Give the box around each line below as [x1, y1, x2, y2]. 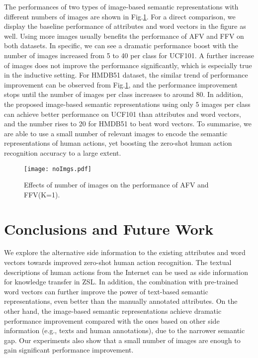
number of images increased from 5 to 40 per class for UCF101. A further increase [4, 50, 254, 60]
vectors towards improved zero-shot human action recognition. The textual [4, 257, 232, 268]
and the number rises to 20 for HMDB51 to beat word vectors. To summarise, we [4, 118, 252, 129]
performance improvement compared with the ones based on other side [4, 315, 220, 326]
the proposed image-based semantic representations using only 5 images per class [4, 98, 251, 109]
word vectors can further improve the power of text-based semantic [4, 286, 208, 296]
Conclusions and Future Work [4, 218, 214, 239]
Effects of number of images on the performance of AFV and [24, 179, 209, 190]
